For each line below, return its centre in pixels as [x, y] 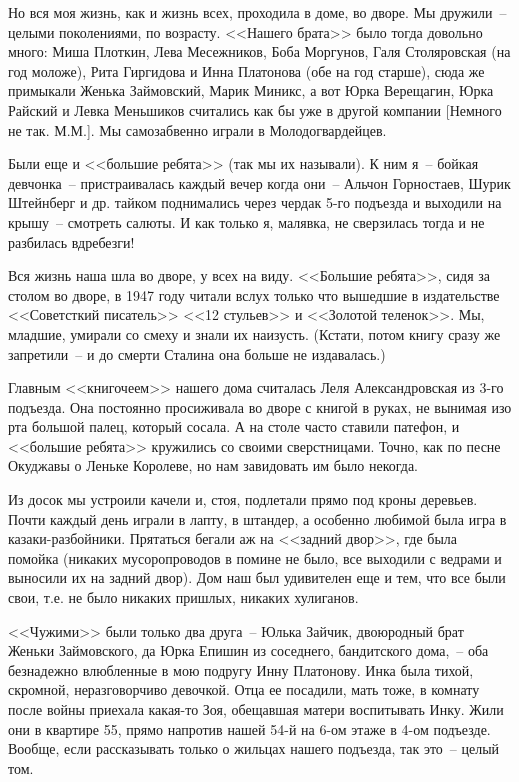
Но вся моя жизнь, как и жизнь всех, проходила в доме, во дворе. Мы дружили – [257, 12]
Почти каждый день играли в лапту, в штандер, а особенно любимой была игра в [257, 518]
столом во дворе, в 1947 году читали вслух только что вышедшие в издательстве [254, 294]
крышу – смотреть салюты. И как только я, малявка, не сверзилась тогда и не [246, 221]
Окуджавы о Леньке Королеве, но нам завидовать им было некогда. [213, 465]
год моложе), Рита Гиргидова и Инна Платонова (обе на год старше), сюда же [246, 70]
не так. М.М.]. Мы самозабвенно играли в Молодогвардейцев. [197, 129]
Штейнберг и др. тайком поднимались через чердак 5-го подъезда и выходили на [255, 202]
